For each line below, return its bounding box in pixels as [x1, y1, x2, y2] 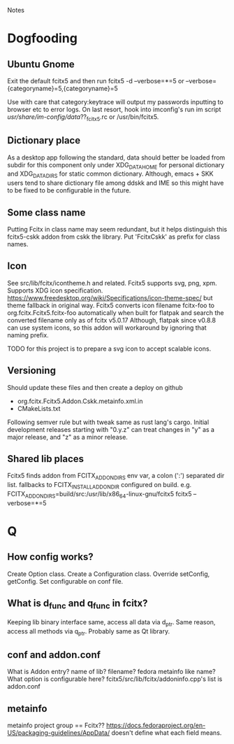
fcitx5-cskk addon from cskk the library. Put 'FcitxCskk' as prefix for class [7, 232, 220, 241]
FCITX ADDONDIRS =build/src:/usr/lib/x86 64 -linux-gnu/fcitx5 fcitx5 [7, 490, 192, 500]
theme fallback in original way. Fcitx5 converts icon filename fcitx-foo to [7, 301, 215, 309]
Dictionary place [7, 134, 81, 146]
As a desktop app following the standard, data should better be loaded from [7, 153, 226, 162]
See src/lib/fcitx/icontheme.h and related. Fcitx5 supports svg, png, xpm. [7, 279, 218, 287]
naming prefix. [7, 330, 49, 339]
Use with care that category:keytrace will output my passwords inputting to [7, 98, 224, 106]
